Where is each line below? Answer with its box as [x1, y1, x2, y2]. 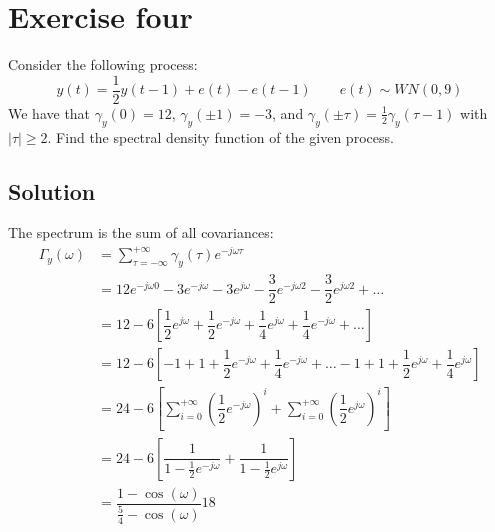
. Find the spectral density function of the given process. [47, 126, 394, 147]
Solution [8, 175, 96, 206]
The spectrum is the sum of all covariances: [8, 222, 274, 243]
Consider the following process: [8, 54, 198, 75]
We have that [8, 102, 91, 123]
